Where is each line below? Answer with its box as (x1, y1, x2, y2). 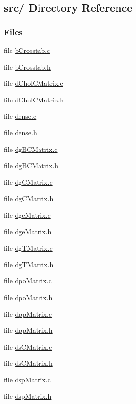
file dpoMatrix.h (4, 292, 53, 302)
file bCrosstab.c (4, 45, 50, 55)
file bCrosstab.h (4, 61, 51, 72)
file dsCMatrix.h (4, 358, 53, 368)
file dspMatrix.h (4, 391, 52, 401)
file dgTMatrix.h (4, 259, 54, 269)
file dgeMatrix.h (4, 226, 52, 236)
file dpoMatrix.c (4, 276, 52, 286)
